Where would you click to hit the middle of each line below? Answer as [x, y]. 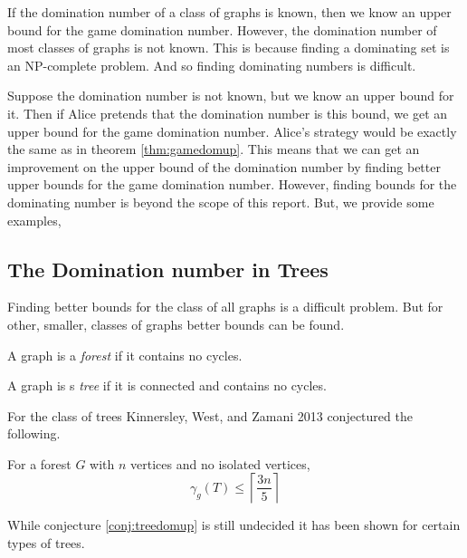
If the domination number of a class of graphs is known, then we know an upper [229, 12]
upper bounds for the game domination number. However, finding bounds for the [232, 184]
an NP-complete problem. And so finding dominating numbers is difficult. [212, 65]
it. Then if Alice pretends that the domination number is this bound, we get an [228, 113]
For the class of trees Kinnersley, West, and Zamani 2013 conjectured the [210, 415]
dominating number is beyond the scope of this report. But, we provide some [221, 202]
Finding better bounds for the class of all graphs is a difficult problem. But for [225, 307]
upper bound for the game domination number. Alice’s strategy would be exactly [232, 131]
